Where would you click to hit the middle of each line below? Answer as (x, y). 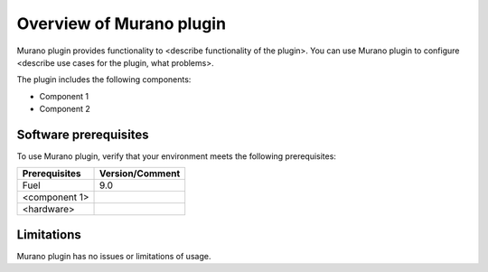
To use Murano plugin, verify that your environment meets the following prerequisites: (176, 156)
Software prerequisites (83, 134)
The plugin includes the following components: (104, 80)
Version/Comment (140, 174)
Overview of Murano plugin (121, 23)
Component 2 (65, 109)
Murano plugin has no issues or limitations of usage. (114, 256)
